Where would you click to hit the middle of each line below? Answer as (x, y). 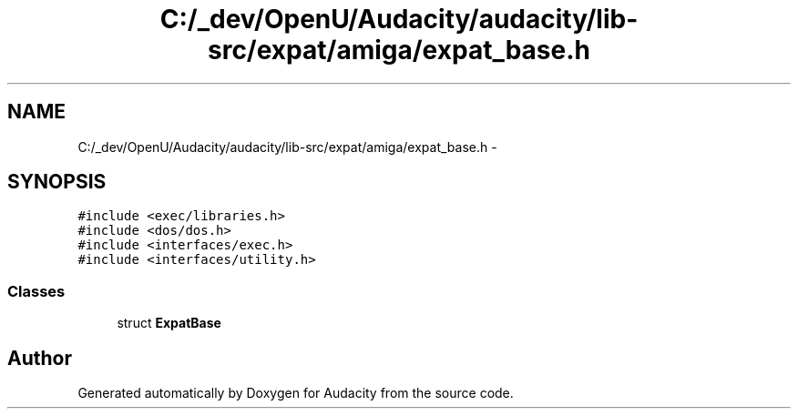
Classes (36, 291)
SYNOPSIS (57, 182)
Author (40, 358)
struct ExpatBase (169, 323)
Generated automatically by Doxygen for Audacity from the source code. (296, 393)
